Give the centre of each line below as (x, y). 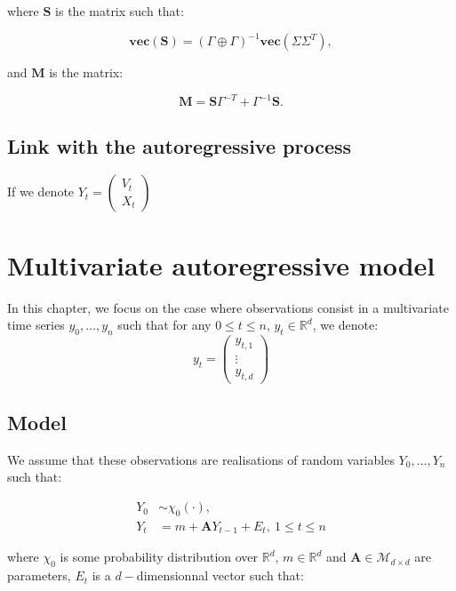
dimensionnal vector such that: (220, 575)
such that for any (164, 325)
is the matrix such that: (120, 11)
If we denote (41, 192)
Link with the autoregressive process (180, 145)
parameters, (39, 575)
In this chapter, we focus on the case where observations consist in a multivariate (228, 307)
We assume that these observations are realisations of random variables (201, 459)
